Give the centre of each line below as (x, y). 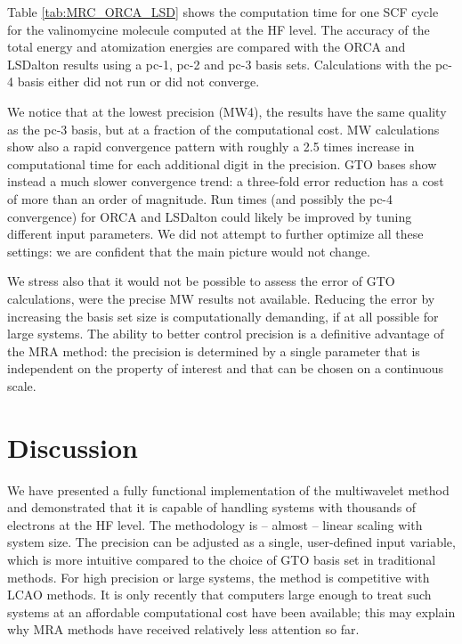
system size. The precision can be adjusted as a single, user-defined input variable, (231, 542)
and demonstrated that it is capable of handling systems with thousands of (212, 507)
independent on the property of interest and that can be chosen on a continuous (225, 368)
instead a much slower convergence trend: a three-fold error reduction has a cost (226, 181)
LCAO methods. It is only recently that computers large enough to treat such (219, 595)
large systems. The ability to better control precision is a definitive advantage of (226, 334)
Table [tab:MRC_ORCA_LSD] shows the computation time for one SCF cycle (223, 12)
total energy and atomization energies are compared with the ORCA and (207, 47)
